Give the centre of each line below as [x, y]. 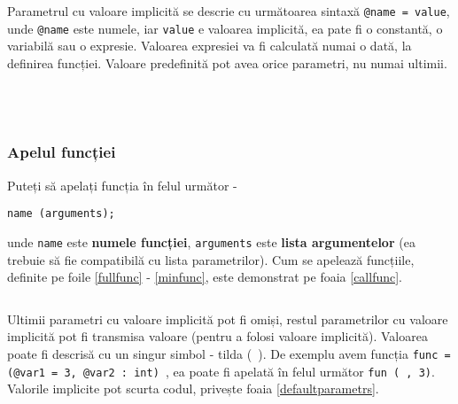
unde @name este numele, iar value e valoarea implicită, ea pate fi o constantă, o [225, 28]
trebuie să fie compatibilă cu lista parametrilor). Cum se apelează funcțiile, [211, 259]
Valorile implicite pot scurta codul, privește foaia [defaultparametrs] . [193, 388]
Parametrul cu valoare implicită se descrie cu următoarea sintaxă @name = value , [229, 11]
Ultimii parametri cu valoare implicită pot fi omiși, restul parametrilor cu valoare [228, 319]
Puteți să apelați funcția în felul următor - [122, 185]
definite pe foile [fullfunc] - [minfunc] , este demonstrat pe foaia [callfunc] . [205, 277]
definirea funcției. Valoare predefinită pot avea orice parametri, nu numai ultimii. [227, 62]
